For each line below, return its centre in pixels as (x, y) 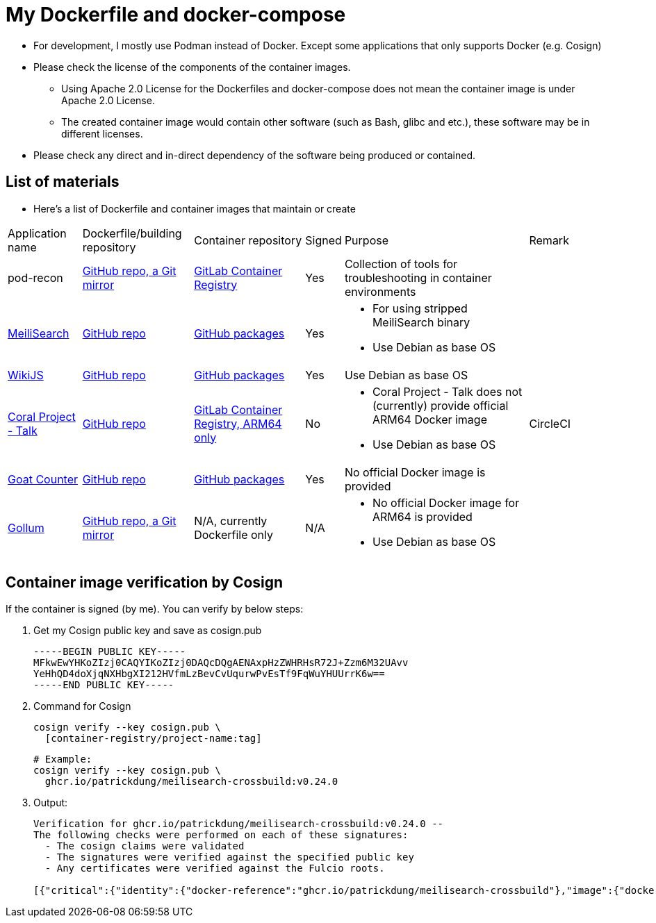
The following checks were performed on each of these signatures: (221, 835)
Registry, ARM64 (238, 423)
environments (380, 291)
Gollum (26, 527)
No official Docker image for (446, 502)
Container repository (248, 240)
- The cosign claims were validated (145, 846)
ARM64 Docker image (429, 419)
